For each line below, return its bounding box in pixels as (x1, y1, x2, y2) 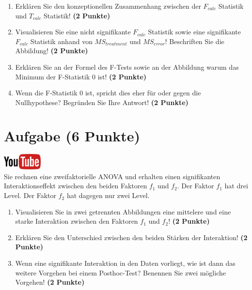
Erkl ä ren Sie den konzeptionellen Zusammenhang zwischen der (15, 1, 201, 11)
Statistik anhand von (30, 36, 93, 46)
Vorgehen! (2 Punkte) (15, 277, 85, 287)
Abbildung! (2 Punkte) (15, 46, 88, 56)
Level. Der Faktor (4, 190, 56, 200)
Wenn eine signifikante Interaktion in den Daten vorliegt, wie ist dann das (15, 258, 236, 268)
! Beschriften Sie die (165, 36, 224, 46)
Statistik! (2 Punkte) (44, 10, 110, 20)
